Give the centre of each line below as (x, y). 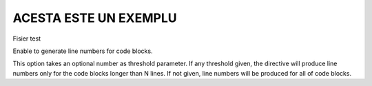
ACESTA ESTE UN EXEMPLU (95, 18)
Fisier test (27, 39)
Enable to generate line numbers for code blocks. (83, 51)
